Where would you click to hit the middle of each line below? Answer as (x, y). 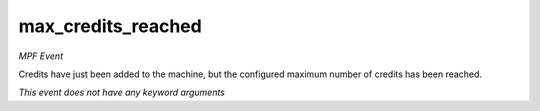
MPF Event (41, 56)
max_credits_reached (110, 26)
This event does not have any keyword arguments (121, 92)
